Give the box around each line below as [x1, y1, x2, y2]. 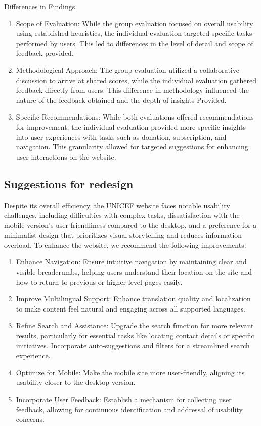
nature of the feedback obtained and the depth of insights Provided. [16, 94, 227, 105]
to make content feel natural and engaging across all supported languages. [16, 303, 245, 314]
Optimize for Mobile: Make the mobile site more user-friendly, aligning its [16, 367, 245, 377]
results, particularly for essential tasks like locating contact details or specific [16, 330, 254, 341]
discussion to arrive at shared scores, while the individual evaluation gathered [16, 74, 256, 85]
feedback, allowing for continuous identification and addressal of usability [16, 404, 243, 414]
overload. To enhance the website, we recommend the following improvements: [4, 239, 246, 250]
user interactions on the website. [16, 151, 116, 162]
